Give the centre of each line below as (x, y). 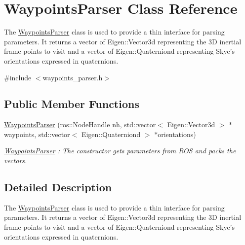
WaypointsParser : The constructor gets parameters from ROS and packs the (120, 151)
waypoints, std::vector (37, 134)
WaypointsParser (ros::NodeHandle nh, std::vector (80, 124)
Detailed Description (58, 187)
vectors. (16, 160)
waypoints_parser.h (73, 77)
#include (18, 77)
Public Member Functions (72, 104)
